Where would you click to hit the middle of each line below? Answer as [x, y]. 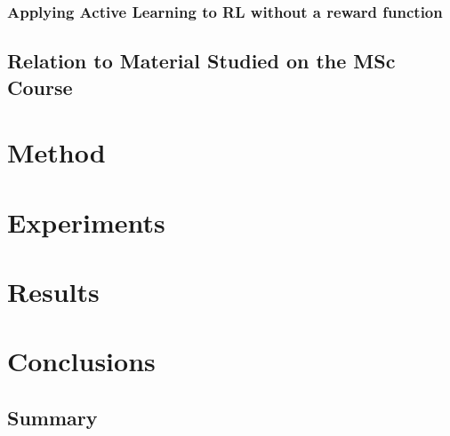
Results [53, 291]
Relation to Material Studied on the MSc [201, 61]
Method [56, 152]
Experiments [86, 222]
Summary [52, 417]
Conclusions [81, 361]
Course [40, 87]
